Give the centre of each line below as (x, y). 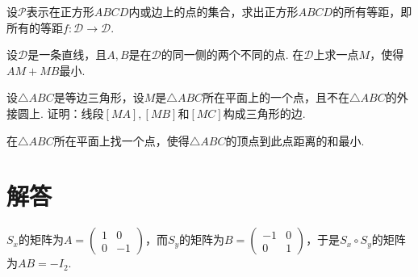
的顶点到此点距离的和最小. (295, 140)
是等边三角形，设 (99, 97)
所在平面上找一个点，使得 (121, 140)
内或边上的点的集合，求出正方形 (213, 11)
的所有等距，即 (372, 11)
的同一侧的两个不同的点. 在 (232, 55)
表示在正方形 (60, 11)
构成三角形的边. (264, 113)
